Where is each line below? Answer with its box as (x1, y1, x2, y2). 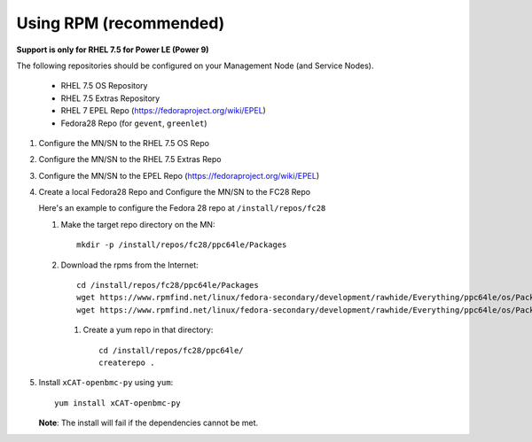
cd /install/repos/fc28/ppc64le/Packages (76, 280, 259, 291)
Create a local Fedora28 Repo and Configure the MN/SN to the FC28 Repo (38, 187, 310, 198)
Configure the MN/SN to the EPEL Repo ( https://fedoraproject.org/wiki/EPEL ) (38, 170, 320, 181)
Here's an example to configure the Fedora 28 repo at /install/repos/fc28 (38, 203, 326, 213)
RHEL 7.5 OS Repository (60, 81, 148, 91)
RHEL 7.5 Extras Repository (60, 93, 160, 104)
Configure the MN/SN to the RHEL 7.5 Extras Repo (38, 154, 222, 165)
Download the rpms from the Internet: (60, 260, 199, 270)
